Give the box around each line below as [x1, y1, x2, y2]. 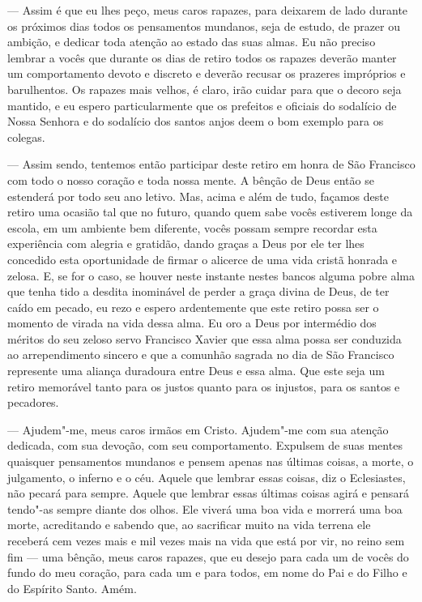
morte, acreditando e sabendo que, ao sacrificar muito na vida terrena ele [7, 516, 371, 533]
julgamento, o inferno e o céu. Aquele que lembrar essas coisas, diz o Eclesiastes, [7, 468, 406, 485]
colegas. [7, 128, 45, 145]
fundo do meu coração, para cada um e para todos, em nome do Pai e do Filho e [7, 564, 407, 581]
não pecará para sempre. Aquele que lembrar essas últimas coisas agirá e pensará [7, 485, 409, 502]
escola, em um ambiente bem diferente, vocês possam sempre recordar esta [7, 219, 377, 236]
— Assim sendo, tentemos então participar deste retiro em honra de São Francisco [7, 156, 416, 173]
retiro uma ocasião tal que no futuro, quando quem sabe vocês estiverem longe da [7, 203, 413, 220]
